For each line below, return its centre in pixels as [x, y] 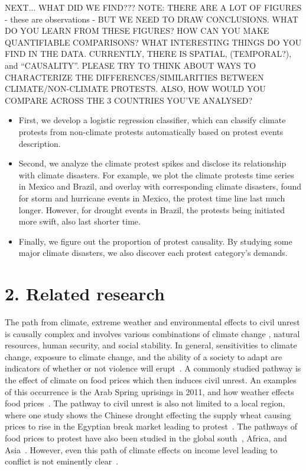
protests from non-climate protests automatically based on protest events [151, 131]
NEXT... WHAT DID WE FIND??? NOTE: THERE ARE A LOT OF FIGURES [153, 7]
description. [40, 143]
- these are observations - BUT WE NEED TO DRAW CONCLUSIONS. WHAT [152, 19]
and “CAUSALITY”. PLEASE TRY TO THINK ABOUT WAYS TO [131, 65]
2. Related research [85, 294]
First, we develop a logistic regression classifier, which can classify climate [152, 120]
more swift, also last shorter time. [79, 221]
